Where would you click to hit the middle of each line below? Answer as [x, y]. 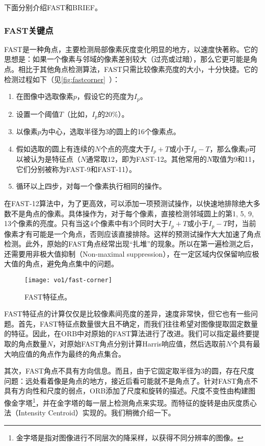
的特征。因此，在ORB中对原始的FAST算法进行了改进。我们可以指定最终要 [128, 333]
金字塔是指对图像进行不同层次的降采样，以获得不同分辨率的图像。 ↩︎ [130, 437]
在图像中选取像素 [45, 96]
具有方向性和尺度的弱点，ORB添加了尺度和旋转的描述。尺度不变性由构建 [126, 391]
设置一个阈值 [37, 114]
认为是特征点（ [55, 159]
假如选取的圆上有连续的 [55, 148]
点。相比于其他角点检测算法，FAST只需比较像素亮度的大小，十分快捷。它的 [131, 69]
